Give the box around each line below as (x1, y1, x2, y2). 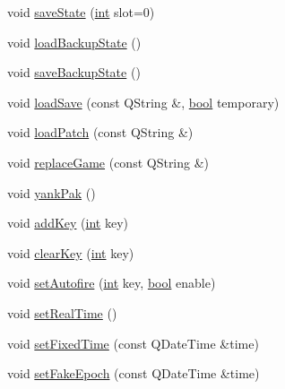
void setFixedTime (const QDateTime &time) (7, 333, 259, 352)
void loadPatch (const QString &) (7, 123, 194, 142)
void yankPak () (7, 183, 96, 202)
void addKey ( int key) (7, 213, 128, 232)
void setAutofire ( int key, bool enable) (7, 273, 216, 292)
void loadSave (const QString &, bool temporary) (7, 92, 280, 111)
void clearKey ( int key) (7, 243, 134, 262)
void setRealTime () (7, 303, 117, 322)
